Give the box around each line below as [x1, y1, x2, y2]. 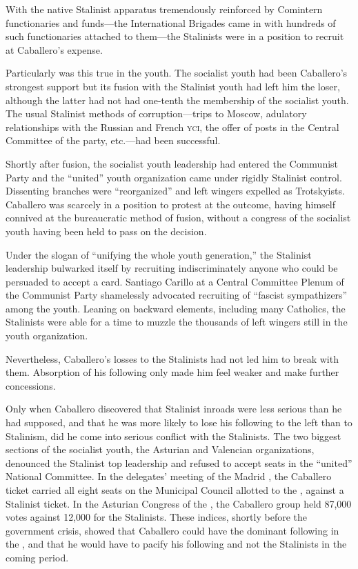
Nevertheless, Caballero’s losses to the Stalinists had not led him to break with [6, 351, 339, 366]
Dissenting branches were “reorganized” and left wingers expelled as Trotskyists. [6, 183, 345, 198]
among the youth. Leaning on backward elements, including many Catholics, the [6, 301, 346, 315]
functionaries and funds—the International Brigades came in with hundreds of [6, 15, 336, 30]
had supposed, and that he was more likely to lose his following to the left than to [6, 415, 352, 430]
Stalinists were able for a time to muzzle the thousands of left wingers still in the [6, 315, 348, 329]
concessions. [6, 378, 56, 392]
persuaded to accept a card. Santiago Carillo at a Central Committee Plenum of [6, 274, 344, 288]
